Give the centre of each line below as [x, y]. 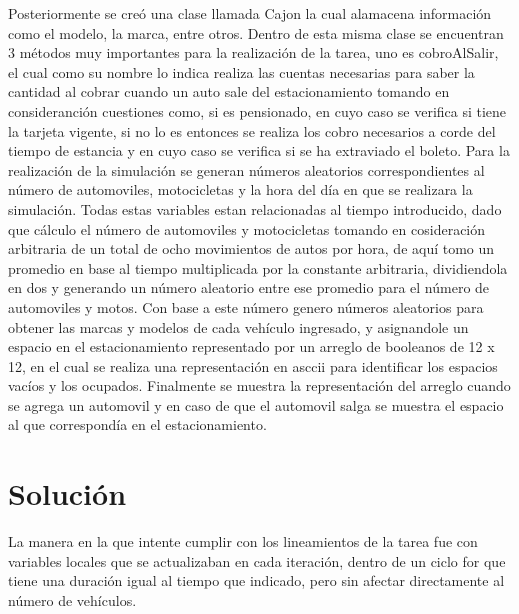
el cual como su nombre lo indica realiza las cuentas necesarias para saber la [241, 71]
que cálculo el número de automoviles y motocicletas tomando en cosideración [247, 228]
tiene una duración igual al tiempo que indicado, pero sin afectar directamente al [256, 580]
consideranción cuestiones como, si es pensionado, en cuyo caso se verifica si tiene [257, 110]
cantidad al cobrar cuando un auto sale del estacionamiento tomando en [229, 91]
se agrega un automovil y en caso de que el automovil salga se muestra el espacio [256, 404]
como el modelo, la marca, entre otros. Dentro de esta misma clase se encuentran [256, 32]
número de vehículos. [72, 599]
